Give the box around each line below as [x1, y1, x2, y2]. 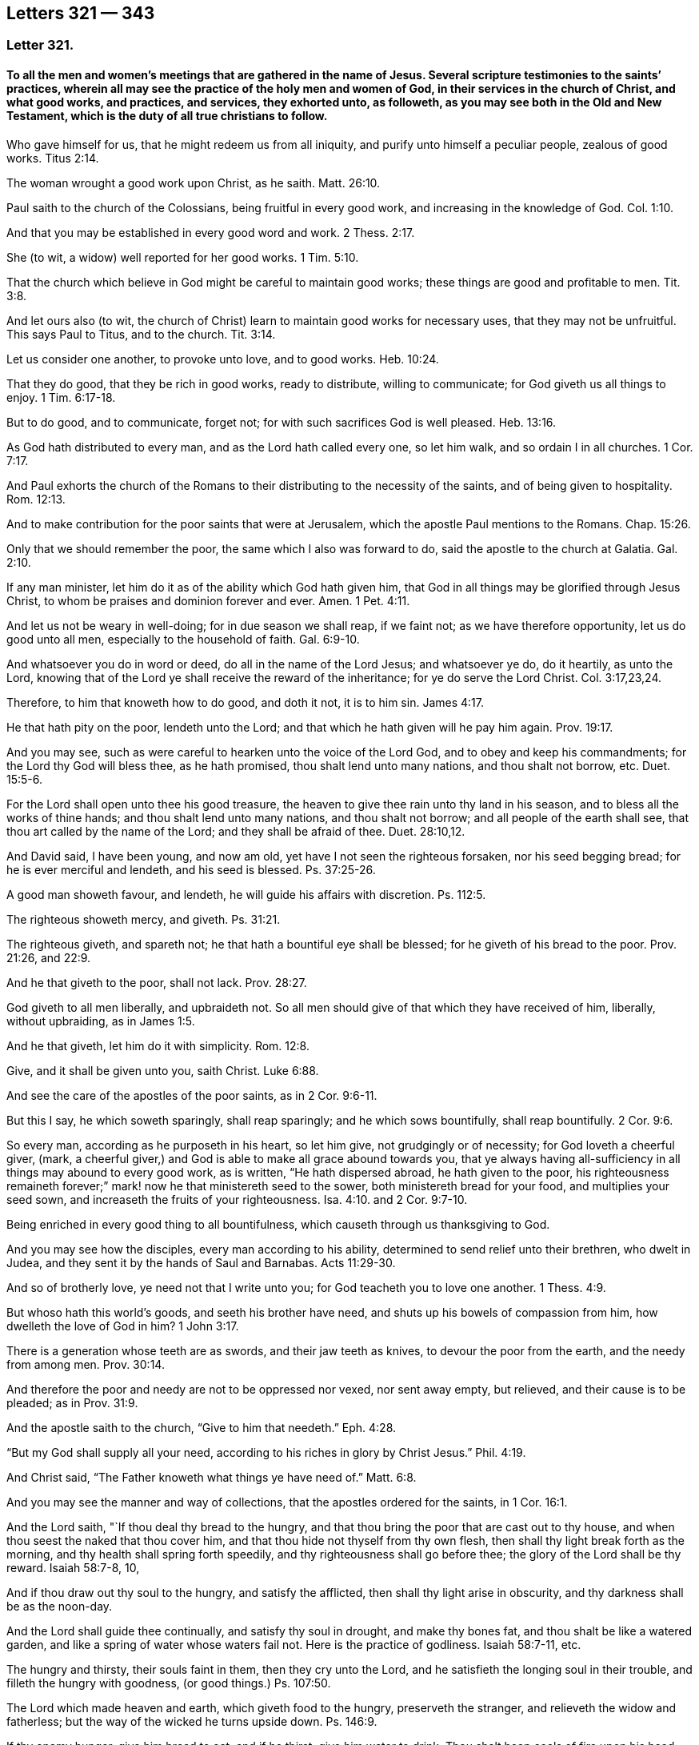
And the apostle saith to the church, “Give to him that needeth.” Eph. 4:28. [6, 1420, 397, 1434]
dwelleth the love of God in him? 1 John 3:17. [6, 1318, 239, 1333]
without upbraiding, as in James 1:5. [6, 1013, 195, 1028]
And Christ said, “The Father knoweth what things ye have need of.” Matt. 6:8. [6, 1470, 417, 1484]
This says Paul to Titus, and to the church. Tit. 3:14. [6, 327, 276, 341]
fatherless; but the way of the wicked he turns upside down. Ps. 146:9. [6, 1714, 377, 1728]
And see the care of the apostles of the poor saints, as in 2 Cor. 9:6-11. [6, 1088, 377, 1102]
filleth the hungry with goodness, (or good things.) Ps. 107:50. [6, 1675, 331, 1690]
